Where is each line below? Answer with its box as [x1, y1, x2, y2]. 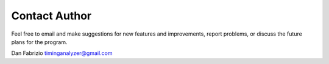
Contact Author [11, 9, 91, 22]
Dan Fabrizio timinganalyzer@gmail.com [11, 50, 113, 57]
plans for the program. [11, 38, 68, 45]
